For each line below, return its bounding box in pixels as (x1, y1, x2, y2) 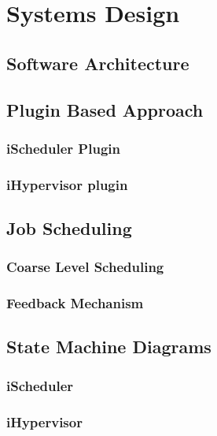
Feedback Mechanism (6, 293, 144, 313)
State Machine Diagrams (6, 334, 211, 359)
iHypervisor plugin (6, 174, 128, 194)
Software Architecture (6, 50, 189, 75)
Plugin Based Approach (6, 97, 204, 121)
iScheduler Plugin (6, 138, 120, 158)
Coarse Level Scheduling (6, 257, 164, 277)
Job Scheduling (6, 216, 132, 240)
